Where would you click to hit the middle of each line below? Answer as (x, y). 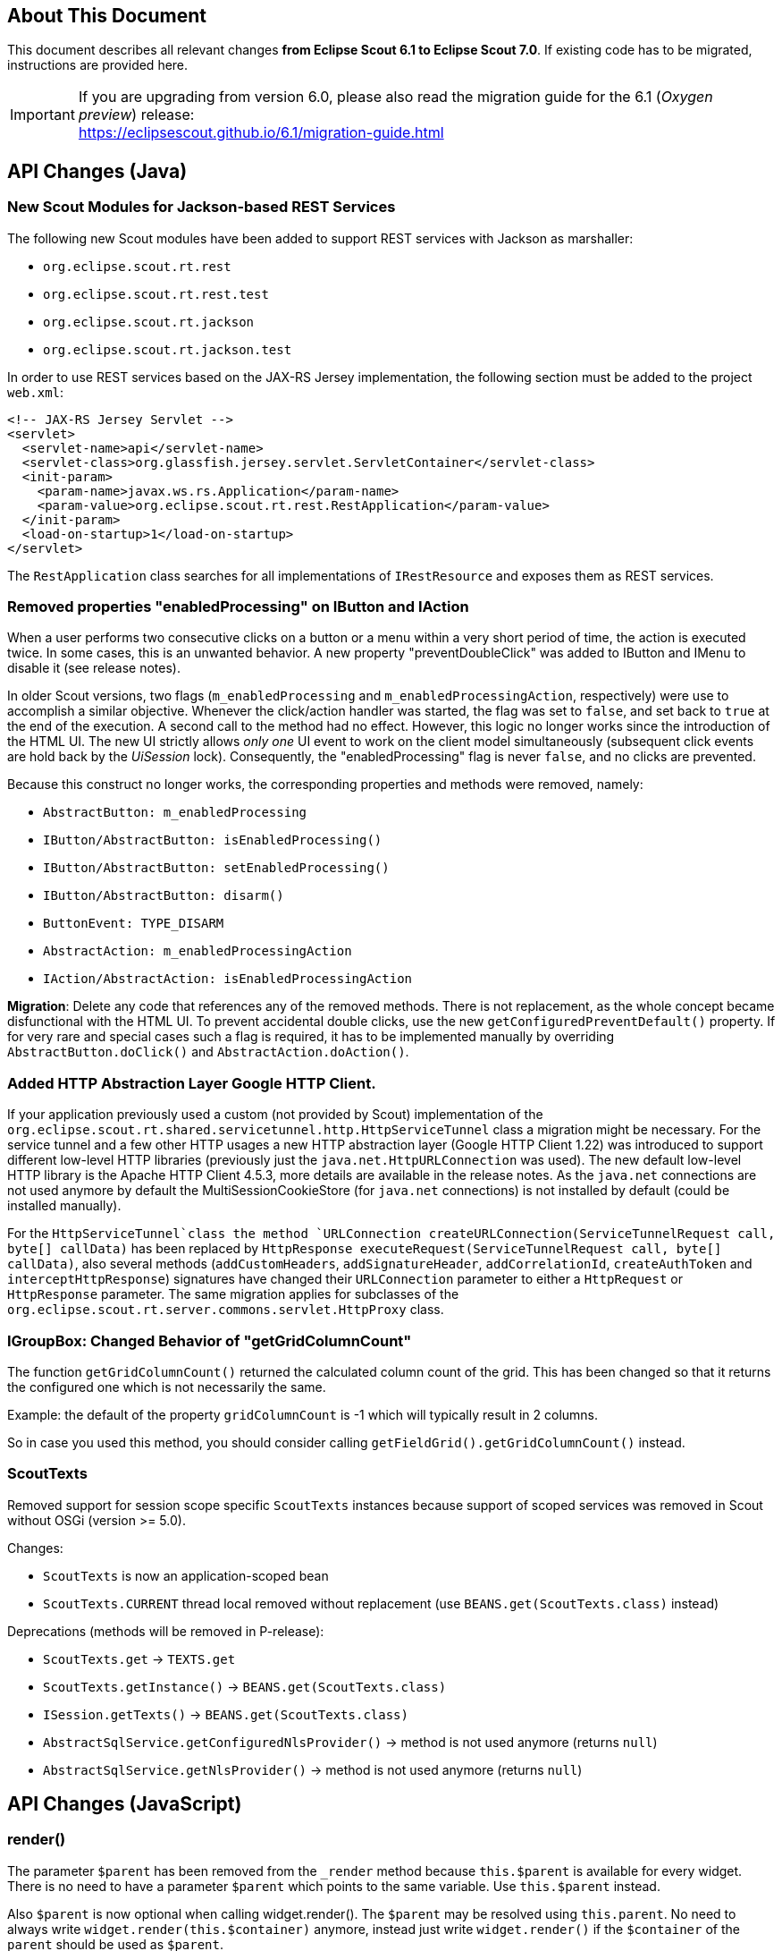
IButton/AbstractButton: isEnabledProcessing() (213, 840)
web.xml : (36, 392)
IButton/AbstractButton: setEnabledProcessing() (216, 868)
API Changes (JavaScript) (125, 1804)
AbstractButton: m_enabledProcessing (175, 813)
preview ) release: (136, 115)
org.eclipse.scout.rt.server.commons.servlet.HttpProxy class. (226, 1310)
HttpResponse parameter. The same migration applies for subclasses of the (233, 1294)
